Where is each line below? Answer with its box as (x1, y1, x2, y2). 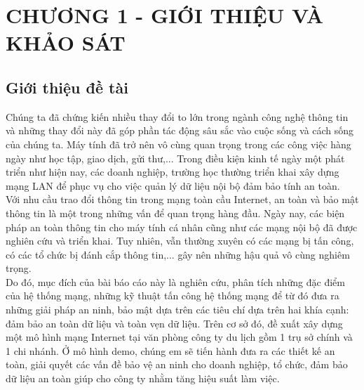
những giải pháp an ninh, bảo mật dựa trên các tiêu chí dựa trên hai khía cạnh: (6, 302, 349, 317)
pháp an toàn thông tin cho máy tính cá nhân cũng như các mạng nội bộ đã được (6, 219, 358, 234)
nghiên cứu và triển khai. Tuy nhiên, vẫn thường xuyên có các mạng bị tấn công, (6, 233, 354, 248)
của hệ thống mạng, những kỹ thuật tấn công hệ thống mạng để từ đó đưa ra (6, 288, 339, 303)
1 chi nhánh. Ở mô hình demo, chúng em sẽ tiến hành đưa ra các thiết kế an (6, 343, 335, 358)
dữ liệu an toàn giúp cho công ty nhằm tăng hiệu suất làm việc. (6, 371, 280, 386)
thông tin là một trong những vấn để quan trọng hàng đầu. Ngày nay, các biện (6, 205, 345, 220)
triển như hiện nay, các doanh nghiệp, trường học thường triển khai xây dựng (6, 164, 339, 179)
